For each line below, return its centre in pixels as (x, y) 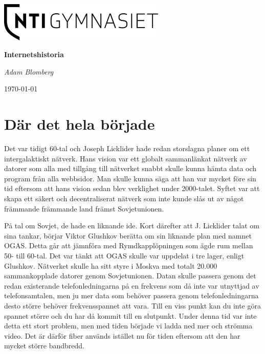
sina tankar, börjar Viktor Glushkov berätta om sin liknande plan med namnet (128, 235)
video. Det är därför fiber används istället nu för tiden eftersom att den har (122, 335)
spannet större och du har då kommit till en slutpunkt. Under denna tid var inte (130, 315)
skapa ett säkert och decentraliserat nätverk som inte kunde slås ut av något (124, 198)
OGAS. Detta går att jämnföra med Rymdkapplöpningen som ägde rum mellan (129, 245)
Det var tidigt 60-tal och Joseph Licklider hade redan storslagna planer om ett (127, 148)
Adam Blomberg (29, 71)
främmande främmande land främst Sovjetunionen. (84, 208)
